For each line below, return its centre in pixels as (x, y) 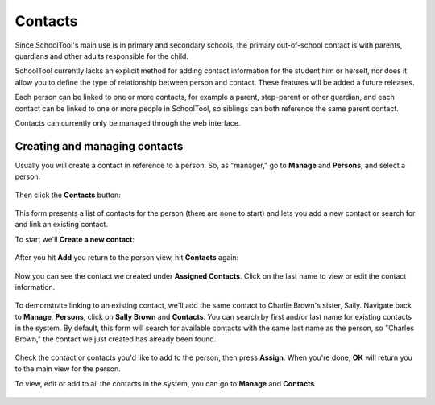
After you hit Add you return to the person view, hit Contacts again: (127, 258)
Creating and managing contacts (99, 146)
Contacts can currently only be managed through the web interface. (128, 123)
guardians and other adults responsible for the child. (102, 56)
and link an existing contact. (62, 225)
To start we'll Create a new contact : (75, 239)
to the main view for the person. (68, 369)
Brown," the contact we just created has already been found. (116, 339)
